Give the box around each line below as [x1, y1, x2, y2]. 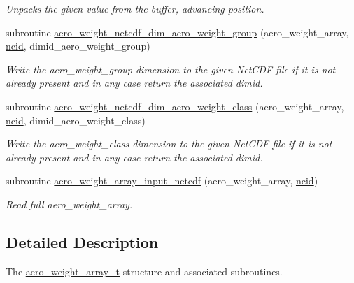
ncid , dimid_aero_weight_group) [6, 38, 150, 53]
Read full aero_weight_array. [6, 196, 133, 211]
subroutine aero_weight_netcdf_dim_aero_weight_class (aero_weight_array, [6, 99, 344, 113]
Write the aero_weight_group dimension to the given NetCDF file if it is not [6, 61, 336, 76]
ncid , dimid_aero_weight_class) [6, 113, 146, 127]
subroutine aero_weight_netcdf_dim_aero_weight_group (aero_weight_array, [6, 24, 349, 39]
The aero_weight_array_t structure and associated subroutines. [6, 263, 283, 278]
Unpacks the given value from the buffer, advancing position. [6, 1, 264, 15]
